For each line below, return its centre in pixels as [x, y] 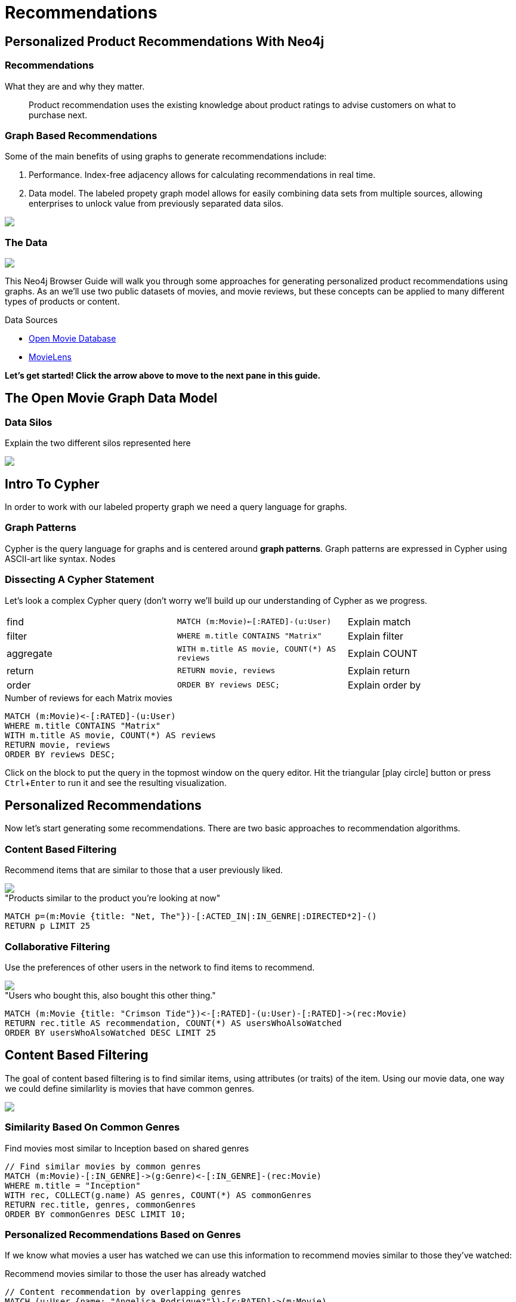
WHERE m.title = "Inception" [73, 1185]
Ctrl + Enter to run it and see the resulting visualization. [116, 782]
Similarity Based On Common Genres [92, 1127]
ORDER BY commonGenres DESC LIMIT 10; [95, 1214]
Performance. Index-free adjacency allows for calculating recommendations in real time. [202, 175]
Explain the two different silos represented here [98, 443]
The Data [26, 242]
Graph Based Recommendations [81, 135]
